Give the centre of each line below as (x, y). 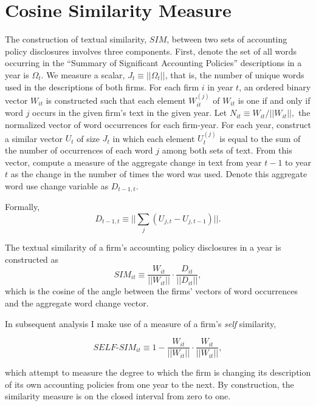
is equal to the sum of (260, 138)
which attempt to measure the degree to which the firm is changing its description (158, 372)
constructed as (32, 259)
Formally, (22, 207)
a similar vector (34, 138)
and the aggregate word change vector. (77, 303)
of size (88, 138)
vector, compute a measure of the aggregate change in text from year (133, 162)
